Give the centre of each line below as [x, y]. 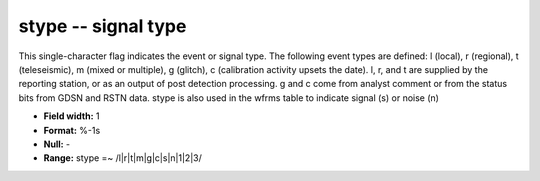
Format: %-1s [72, 130]
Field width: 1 [71, 116]
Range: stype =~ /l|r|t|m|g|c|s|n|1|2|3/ [122, 158]
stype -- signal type [102, 26]
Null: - [57, 144]
